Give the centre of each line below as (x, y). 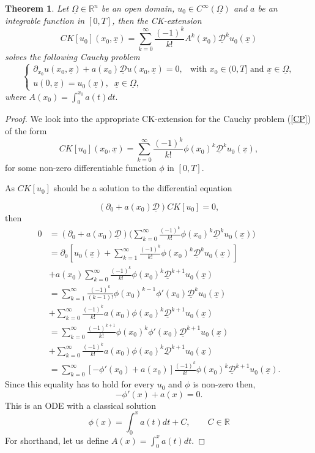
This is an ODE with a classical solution (80, 405)
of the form (26, 130)
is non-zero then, (224, 384)
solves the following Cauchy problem (72, 57)
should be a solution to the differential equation (143, 188)
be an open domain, (138, 8)
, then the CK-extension (157, 20)
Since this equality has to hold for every (80, 384)
